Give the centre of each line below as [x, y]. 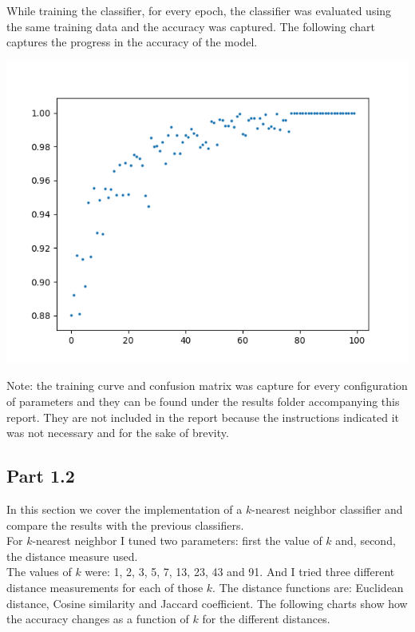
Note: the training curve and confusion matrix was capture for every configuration [207, 386]
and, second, [366, 541]
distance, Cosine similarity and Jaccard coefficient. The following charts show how [207, 603]
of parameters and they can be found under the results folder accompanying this [203, 401]
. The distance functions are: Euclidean [308, 587]
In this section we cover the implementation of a [125, 509]
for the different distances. [266, 619]
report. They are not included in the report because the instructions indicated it [203, 417]
